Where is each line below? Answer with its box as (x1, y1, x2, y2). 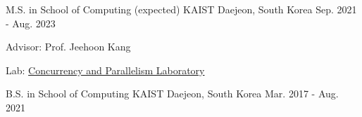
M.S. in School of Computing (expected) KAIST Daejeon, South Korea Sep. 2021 (6, 2, 357, 16)
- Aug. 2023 (6, 15, 56, 30)
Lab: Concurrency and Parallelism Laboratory (6, 62, 205, 77)
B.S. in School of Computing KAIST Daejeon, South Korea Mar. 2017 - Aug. (6, 86, 339, 101)
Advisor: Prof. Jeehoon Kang (6, 39, 131, 54)
